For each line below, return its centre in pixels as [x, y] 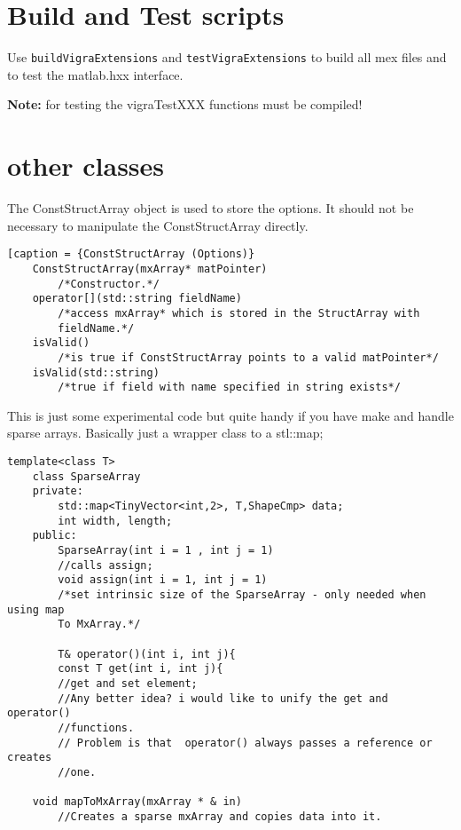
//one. [77, 772]
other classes [86, 166]
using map [36, 609]
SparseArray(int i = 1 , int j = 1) [166, 550]
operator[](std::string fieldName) [137, 299]
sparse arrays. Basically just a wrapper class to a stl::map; [165, 433]
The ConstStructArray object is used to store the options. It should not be [211, 208]
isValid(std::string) [96, 372]
